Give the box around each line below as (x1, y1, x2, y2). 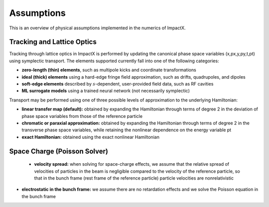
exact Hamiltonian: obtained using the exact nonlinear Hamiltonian (21, 134, 159, 140)
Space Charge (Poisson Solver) (9, 147, 108, 155)
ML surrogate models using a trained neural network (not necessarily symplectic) (21, 88, 190, 94)
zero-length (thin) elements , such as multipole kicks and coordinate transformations (21, 67, 196, 73)
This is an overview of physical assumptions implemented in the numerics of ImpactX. (9, 25, 186, 31)
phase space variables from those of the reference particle (21, 113, 143, 119)
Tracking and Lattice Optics (9, 38, 97, 46)
